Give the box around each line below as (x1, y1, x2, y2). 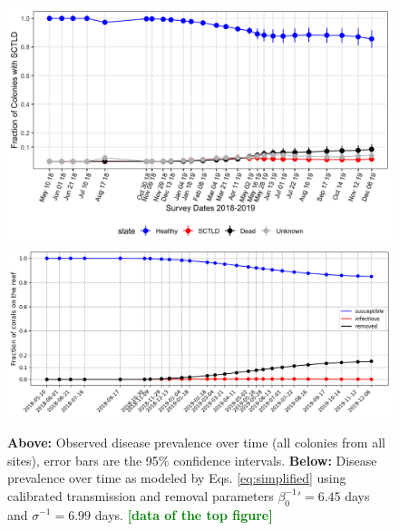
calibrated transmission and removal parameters (7, 486, 274, 505)
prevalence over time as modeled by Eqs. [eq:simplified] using (7, 468, 346, 487)
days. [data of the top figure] (94, 505, 273, 524)
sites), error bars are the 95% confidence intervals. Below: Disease (7, 450, 377, 469)
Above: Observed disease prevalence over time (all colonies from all (7, 432, 385, 451)
